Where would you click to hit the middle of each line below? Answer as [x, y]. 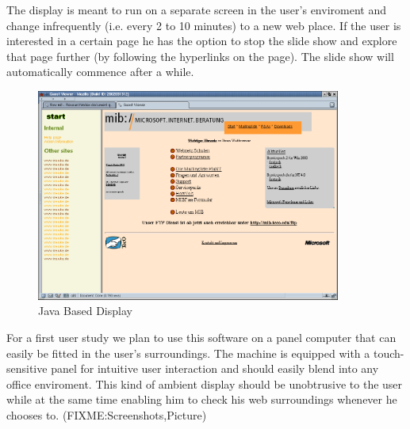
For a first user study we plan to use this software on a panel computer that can [201, 338]
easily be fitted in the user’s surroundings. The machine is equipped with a [188, 353]
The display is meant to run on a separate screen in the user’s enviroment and [196, 9]
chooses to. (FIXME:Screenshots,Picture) [107, 415]
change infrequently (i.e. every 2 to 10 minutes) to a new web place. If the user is [204, 25]
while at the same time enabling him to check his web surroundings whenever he [202, 399]
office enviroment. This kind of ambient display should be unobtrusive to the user [205, 383]
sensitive [27, 368]
